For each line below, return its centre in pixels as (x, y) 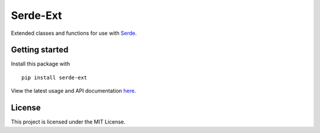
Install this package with (41, 64)
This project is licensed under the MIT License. (68, 122)
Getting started (40, 50)
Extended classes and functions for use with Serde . (74, 33)
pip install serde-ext (55, 77)
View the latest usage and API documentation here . (73, 91)
